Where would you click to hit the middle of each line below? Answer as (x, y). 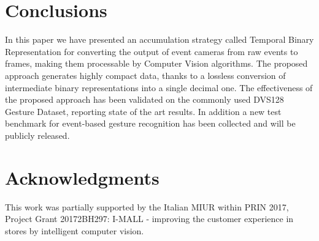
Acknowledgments (82, 177)
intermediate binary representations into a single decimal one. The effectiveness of (159, 87)
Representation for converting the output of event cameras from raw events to (152, 51)
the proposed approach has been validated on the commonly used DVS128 (144, 99)
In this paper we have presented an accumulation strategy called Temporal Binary (159, 39)
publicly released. (37, 135)
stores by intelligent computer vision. (75, 230)
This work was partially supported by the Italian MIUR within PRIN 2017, (147, 206)
